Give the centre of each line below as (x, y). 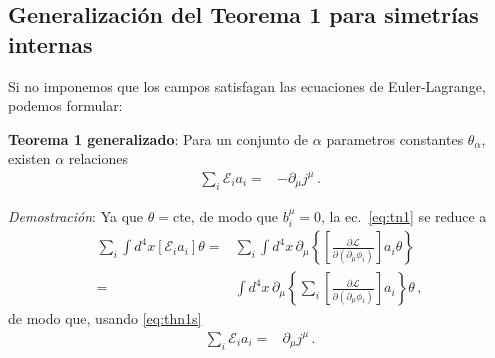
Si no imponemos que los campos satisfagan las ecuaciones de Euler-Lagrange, (247, 85)
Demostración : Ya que (76, 215)
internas (50, 43)
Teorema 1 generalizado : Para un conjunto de (158, 138)
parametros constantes (395, 138)
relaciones (98, 158)
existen (29, 158)
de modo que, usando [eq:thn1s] (105, 318)
